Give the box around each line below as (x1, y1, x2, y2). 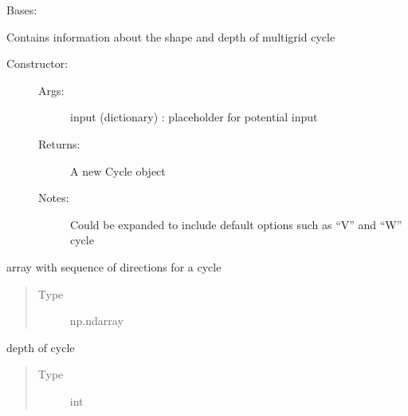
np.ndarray (69, 312, 124, 329)
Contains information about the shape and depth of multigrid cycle (6, 28, 335, 45)
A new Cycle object (70, 162, 166, 179)
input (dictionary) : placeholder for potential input (70, 109, 318, 125)
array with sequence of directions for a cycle (6, 258, 222, 275)
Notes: (38, 189, 69, 206)
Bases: (6, 2, 37, 18)
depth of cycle (6, 339, 75, 355)
